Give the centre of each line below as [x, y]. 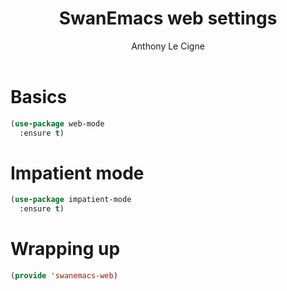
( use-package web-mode [57, 123]
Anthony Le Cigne [168, 46]
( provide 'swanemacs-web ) [64, 276]
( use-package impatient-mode [71, 200]
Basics [39, 96]
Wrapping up [65, 249]
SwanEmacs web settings [168, 18]
